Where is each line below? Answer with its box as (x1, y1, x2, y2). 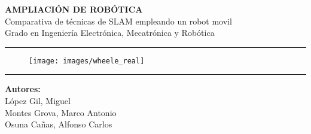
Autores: (5, 83, 41, 95)
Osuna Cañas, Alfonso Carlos (5, 118, 112, 130)
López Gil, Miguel (5, 95, 71, 107)
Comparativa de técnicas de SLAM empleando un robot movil (5, 14, 232, 27)
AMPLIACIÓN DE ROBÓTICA (5, 3, 143, 15)
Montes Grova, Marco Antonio (5, 106, 117, 118)
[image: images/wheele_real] (29, 56, 145, 65)
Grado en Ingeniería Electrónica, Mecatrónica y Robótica (5, 26, 215, 39)
